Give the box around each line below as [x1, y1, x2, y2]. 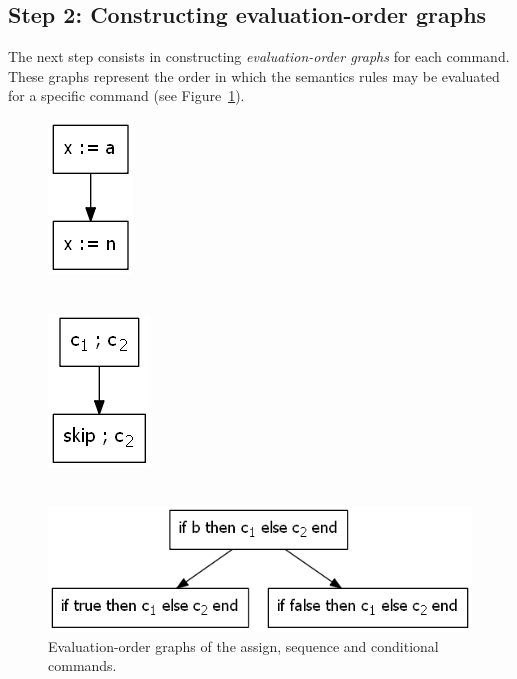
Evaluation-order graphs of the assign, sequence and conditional [48, 635, 439, 656]
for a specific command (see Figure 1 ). [8, 85, 245, 106]
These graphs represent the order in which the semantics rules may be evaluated [8, 65, 500, 86]
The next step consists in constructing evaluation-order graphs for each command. [8, 46, 510, 67]
